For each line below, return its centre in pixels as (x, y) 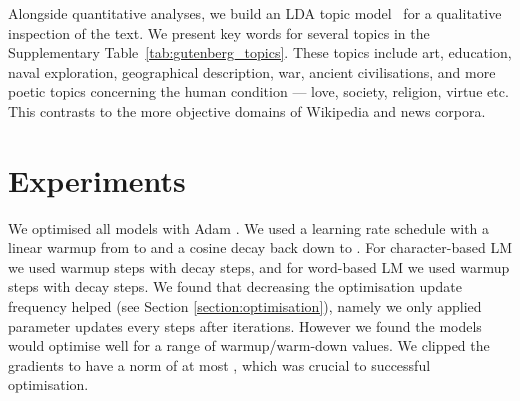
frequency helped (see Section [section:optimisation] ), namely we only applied (245, 306)
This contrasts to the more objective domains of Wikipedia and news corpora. (247, 110)
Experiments (97, 179)
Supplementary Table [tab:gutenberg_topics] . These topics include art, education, (260, 52)
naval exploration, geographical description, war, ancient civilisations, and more (252, 71)
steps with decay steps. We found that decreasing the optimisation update (235, 286)
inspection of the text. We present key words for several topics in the (219, 32)
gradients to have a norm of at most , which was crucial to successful (219, 364)
